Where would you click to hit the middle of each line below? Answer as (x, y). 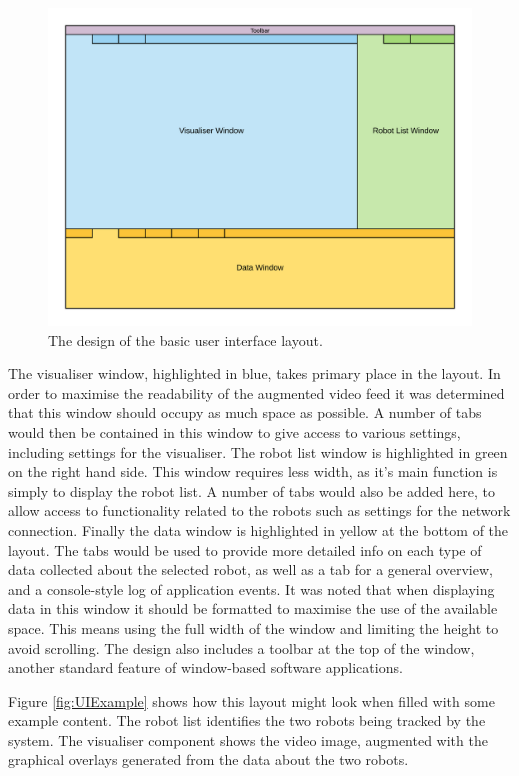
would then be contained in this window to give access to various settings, (234, 431)
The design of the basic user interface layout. (185, 339)
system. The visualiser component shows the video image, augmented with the (248, 739)
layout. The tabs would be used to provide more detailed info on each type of (245, 549)
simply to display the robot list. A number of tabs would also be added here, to (252, 490)
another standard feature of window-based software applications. (205, 667)
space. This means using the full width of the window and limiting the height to (253, 627)
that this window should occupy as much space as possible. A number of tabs (245, 412)
